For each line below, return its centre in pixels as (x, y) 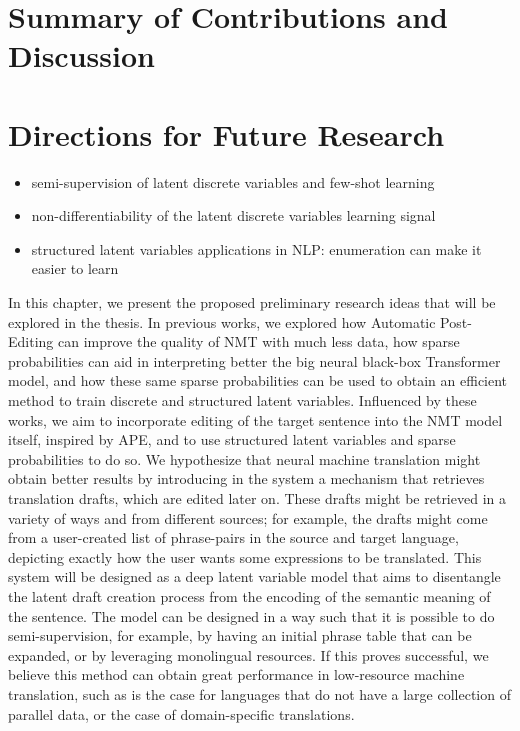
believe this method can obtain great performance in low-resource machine (236, 674)
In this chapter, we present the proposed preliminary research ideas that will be (252, 302)
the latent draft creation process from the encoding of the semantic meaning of (249, 595)
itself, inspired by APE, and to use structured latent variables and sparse (232, 439)
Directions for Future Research (226, 133)
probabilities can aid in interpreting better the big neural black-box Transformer (254, 360)
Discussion (81, 55)
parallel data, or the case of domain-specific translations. (181, 713)
